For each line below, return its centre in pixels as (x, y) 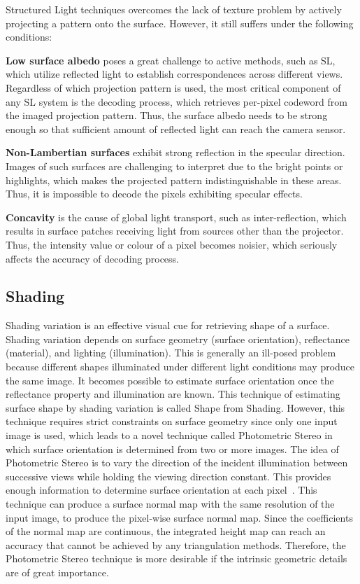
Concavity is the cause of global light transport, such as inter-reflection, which (176, 217)
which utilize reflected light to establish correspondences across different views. (174, 74)
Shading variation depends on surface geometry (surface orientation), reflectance (178, 339)
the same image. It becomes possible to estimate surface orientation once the (170, 380)
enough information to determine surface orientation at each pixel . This (161, 490)
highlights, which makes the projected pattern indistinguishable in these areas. (174, 180)
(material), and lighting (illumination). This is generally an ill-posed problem (171, 353)
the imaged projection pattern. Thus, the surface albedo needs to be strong (167, 115)
